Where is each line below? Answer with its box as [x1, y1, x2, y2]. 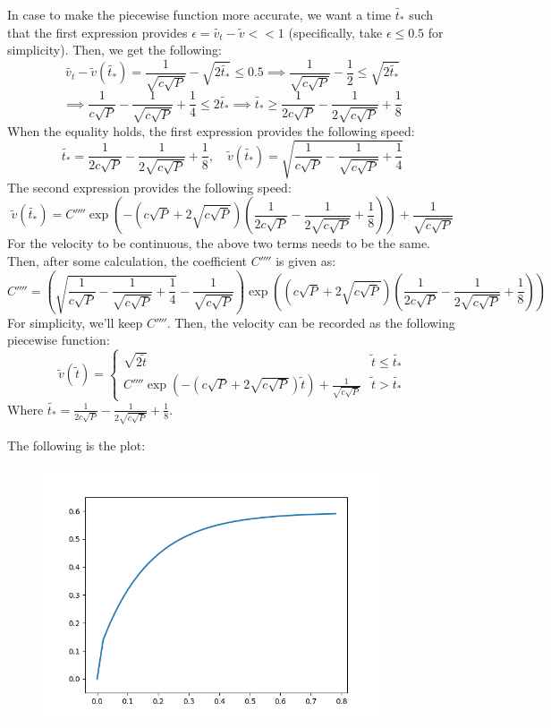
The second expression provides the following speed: [7, 177, 292, 196]
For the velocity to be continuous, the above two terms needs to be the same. [7, 234, 431, 253]
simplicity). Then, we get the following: [7, 40, 223, 59]
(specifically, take [288, 22, 383, 41]
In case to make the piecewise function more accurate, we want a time [7, 5, 392, 23]
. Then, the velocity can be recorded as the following [166, 313, 455, 331]
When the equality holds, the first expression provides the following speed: [7, 121, 415, 140]
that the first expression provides [7, 22, 188, 41]
